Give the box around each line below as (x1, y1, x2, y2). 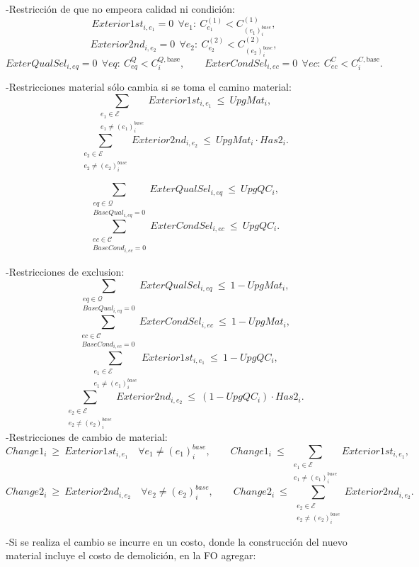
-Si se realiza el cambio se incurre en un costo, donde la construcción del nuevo (6, 534, 348, 549)
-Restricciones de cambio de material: (6, 429, 168, 444)
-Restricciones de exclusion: (6, 264, 125, 279)
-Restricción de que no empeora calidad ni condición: (6, 1, 235, 16)
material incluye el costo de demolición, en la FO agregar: (6, 548, 256, 563)
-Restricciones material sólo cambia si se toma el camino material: (6, 79, 292, 94)
